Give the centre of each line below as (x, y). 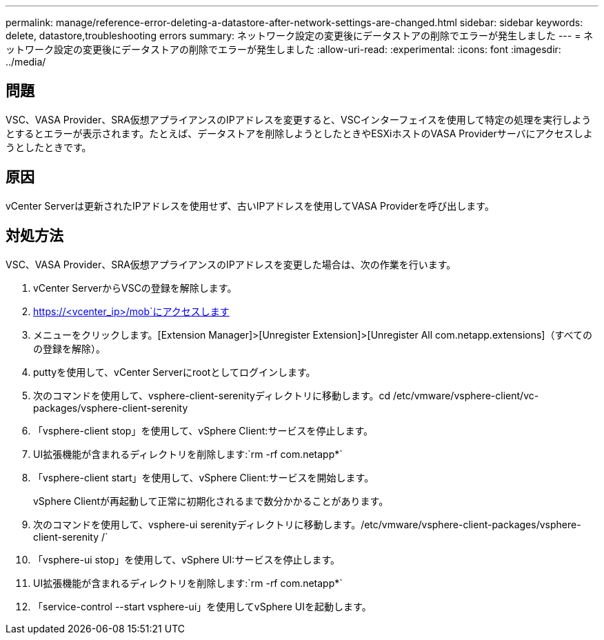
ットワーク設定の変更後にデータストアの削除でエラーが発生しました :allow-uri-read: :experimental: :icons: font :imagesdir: (283, 49)
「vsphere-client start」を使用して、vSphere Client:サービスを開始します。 (204, 477)
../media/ (26, 62)
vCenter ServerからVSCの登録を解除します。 (135, 288)
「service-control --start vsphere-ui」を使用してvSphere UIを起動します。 (202, 606)
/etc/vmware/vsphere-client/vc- (466, 395)
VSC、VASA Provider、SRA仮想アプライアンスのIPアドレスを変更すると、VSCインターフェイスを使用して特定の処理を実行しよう (299, 119)
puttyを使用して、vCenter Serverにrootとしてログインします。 (174, 372)
